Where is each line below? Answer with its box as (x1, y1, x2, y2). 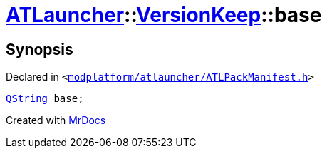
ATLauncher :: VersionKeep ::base (6, 3, 322, 27)
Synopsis (6, 40, 73, 58)
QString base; (6, 93, 84, 105)
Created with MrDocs (6, 114, 106, 127)
